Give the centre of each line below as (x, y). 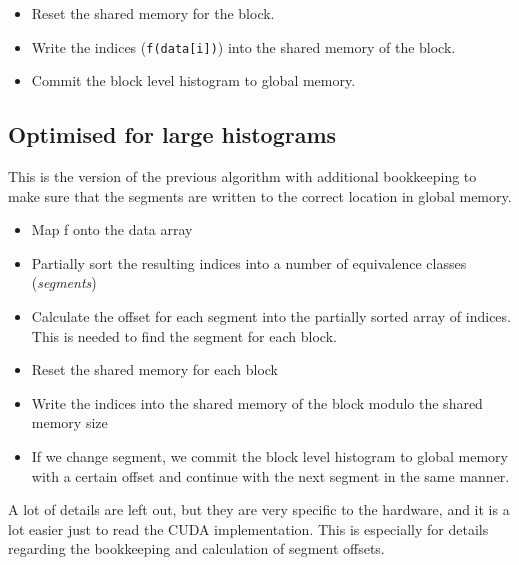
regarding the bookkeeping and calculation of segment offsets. (196, 548)
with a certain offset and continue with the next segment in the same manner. (270, 475)
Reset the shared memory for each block (154, 369)
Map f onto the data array (112, 229)
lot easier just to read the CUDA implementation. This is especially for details (248, 528)
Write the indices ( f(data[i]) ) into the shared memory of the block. (243, 46)
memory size (69, 422)
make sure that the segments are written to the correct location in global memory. (260, 195)
